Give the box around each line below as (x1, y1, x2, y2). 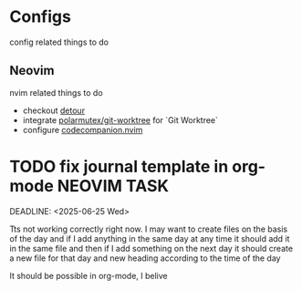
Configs (9, 6, 71, 27)
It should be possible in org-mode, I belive (9, 270, 168, 281)
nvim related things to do (9, 87, 103, 98)
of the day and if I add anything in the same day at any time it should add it (9, 233, 290, 243)
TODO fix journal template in (9, 156, 229, 177)
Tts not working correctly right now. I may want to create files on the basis (9, 223, 288, 234)
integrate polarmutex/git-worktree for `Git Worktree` (22, 114, 219, 125)
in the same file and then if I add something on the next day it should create (9, 243, 294, 254)
